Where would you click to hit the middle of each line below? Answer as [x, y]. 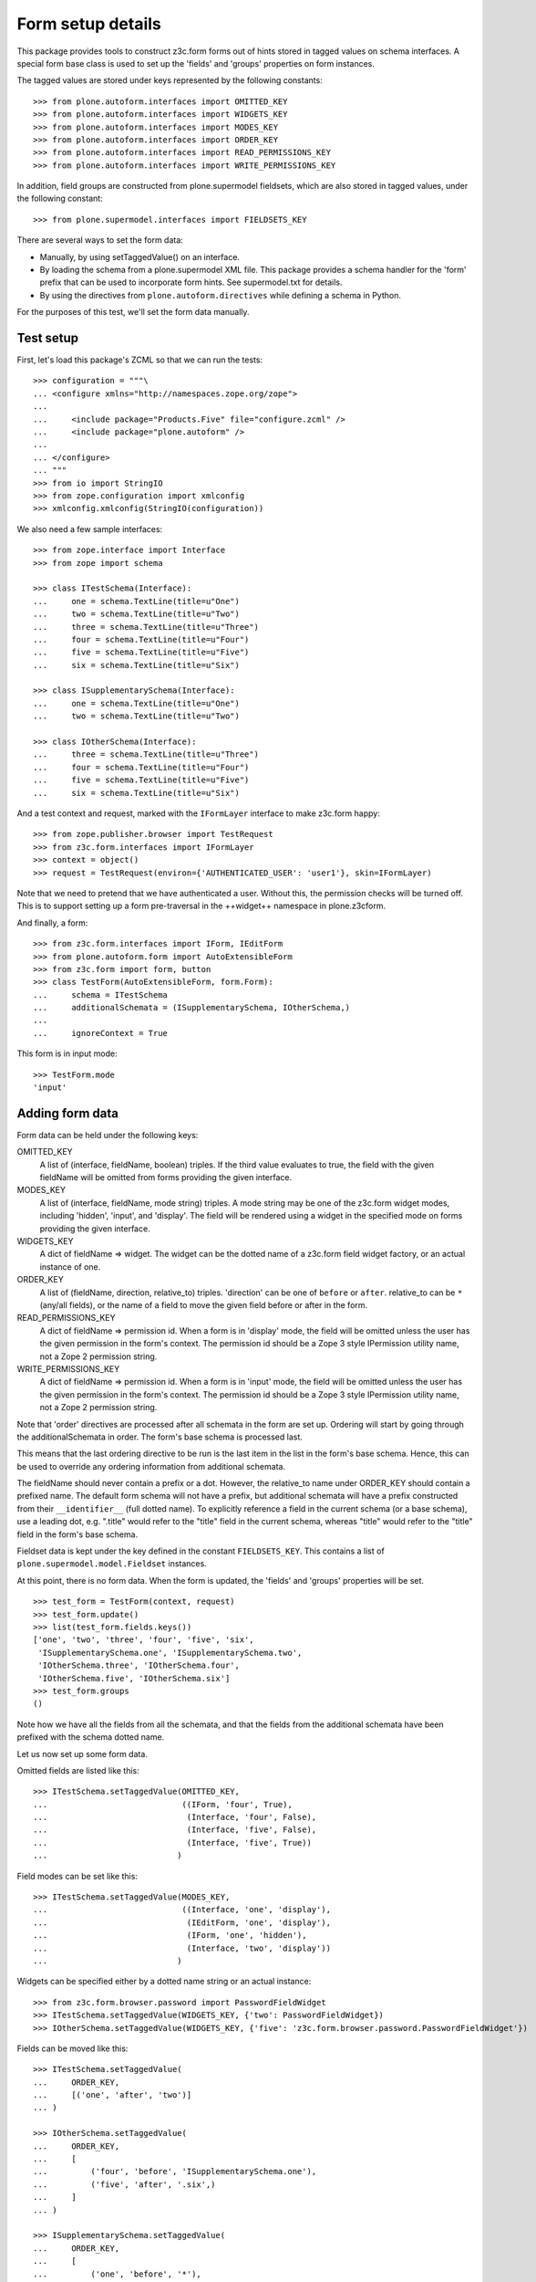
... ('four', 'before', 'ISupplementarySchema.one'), [175, 2172]
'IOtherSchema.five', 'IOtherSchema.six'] [134, 1678]
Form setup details [89, 24]
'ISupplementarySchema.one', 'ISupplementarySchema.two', [170, 1653]
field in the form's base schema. [77, 1534]
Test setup [48, 338]
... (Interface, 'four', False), [175, 1817]
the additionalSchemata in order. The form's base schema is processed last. [160, 1437]
